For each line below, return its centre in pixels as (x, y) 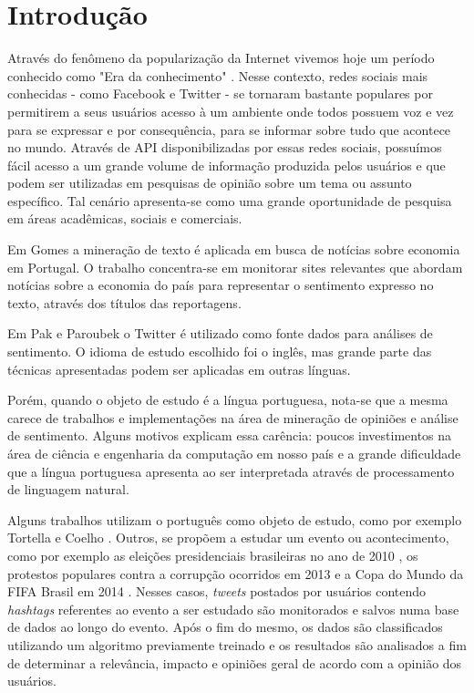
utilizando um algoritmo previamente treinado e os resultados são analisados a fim (237, 644)
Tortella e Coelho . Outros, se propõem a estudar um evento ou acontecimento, (228, 538)
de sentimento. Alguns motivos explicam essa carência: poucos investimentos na (230, 435)
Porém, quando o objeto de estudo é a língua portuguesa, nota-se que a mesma (228, 400)
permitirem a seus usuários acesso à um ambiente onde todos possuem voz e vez (231, 111)
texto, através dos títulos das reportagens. (124, 302)
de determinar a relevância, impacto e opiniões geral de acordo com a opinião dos (235, 662)
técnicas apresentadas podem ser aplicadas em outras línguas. (179, 369)
